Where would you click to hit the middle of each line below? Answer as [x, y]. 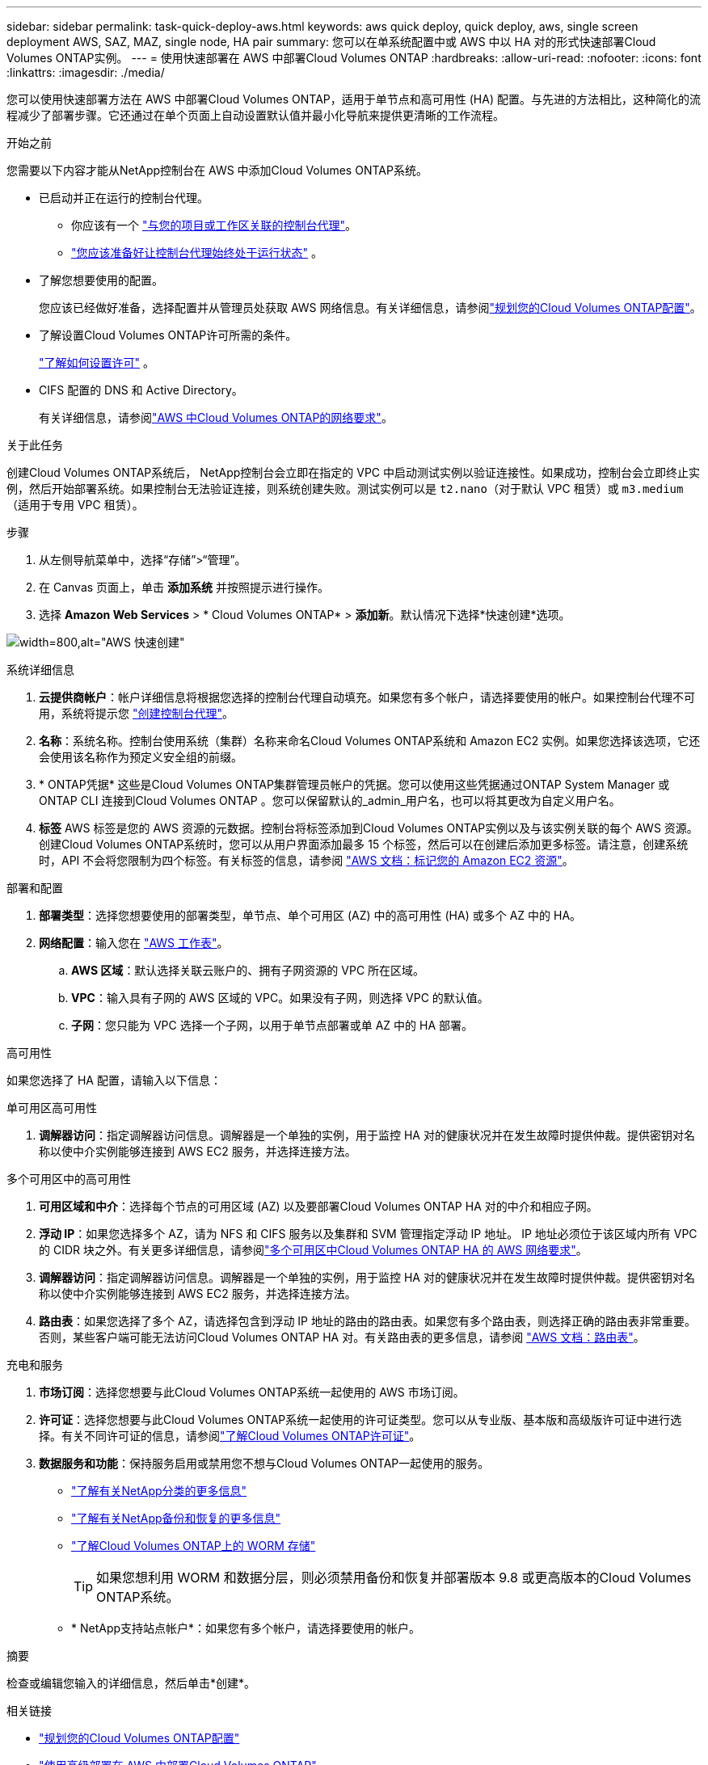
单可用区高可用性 [52, 1108]
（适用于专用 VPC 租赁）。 [75, 505]
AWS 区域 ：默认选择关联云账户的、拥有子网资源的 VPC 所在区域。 [248, 970]
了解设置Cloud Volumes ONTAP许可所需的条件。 [168, 335]
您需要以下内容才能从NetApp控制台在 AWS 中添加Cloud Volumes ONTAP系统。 [217, 170]
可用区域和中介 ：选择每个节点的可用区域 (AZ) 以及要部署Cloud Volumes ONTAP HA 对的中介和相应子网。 [318, 1206]
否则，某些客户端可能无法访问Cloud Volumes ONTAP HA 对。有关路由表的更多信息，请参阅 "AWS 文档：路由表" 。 [342, 1337]
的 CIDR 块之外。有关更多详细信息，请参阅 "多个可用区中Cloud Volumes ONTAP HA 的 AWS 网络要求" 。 [313, 1250]
